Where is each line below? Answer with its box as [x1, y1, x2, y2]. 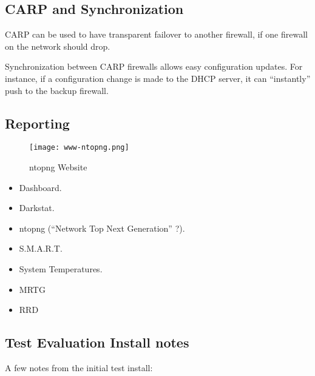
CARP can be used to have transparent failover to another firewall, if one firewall [5, 28, 308, 41]
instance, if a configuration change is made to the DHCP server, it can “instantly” [5, 72, 311, 84]
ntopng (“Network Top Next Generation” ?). [19, 221, 185, 234]
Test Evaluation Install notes [5, 333, 189, 352]
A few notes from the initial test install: [5, 361, 153, 374]
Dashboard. [19, 181, 62, 193]
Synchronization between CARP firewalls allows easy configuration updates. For [5, 60, 303, 73]
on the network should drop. [5, 39, 110, 52]
